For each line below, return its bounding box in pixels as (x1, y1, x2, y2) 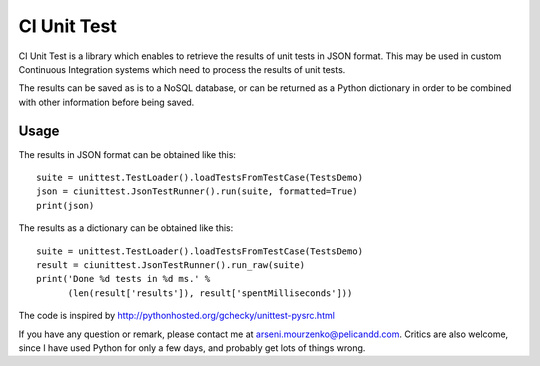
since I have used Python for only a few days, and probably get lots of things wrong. (18, 341, 366, 354)
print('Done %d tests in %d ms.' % (36, 273, 211, 285)
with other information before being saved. (18, 96, 195, 108)
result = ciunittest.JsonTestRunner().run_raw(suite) (36, 259, 305, 270)
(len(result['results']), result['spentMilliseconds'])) (67, 287, 353, 299)
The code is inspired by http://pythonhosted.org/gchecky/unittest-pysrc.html (18, 310, 335, 322)
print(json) (36, 200, 95, 211)
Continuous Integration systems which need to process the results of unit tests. (18, 63, 346, 75)
